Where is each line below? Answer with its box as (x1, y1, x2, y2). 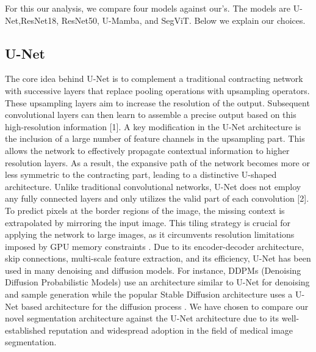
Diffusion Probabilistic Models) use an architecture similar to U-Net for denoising (5, 276, 310, 288)
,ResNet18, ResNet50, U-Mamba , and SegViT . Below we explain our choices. (18, 13, 306, 26)
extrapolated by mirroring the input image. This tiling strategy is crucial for (5, 216, 290, 229)
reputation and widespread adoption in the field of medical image (48, 323, 293, 336)
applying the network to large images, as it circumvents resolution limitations (5, 228, 295, 241)
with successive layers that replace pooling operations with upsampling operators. (5, 84, 310, 97)
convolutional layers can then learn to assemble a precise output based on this (5, 108, 296, 121)
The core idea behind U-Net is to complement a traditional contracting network (5, 72, 303, 85)
